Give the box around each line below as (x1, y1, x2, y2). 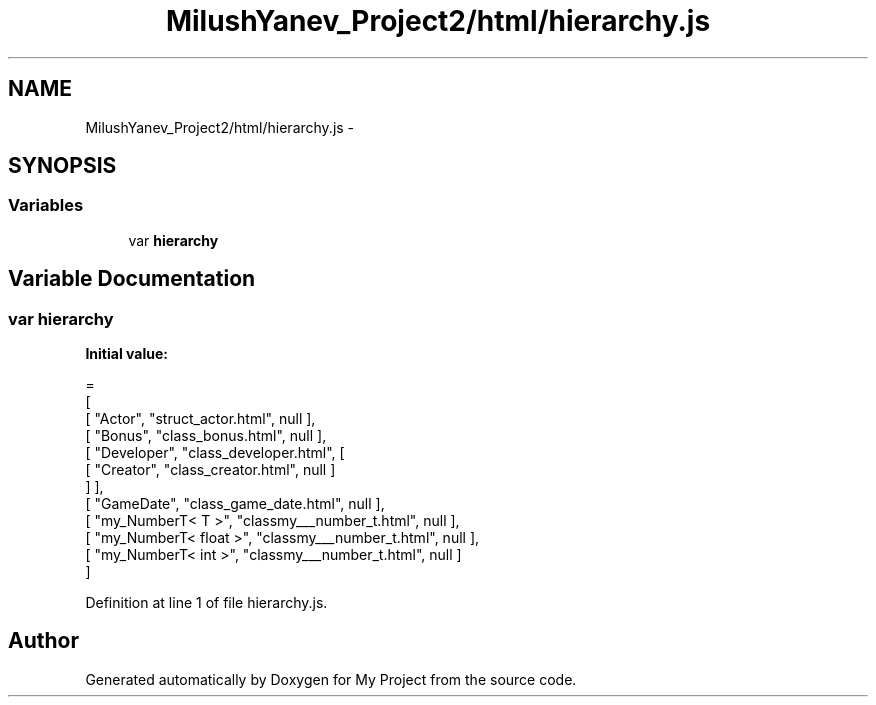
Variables (8, 195, 84, 216)
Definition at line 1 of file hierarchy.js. (85, 594, 328, 612)
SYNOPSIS (8, 153, 117, 179)
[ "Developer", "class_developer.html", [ (85, 444, 345, 462)
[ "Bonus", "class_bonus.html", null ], (85, 427, 327, 445)
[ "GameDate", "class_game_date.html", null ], (85, 495, 385, 513)
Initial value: (85, 345, 168, 363)
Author (8, 628, 79, 654)
